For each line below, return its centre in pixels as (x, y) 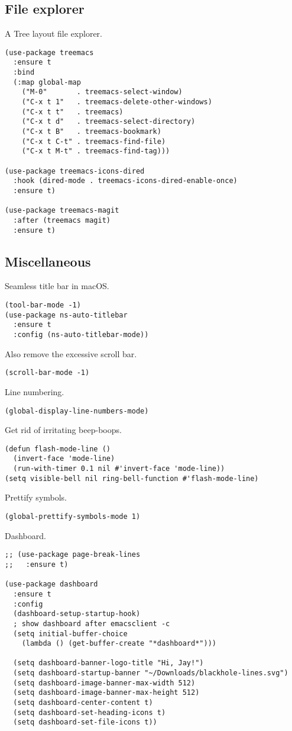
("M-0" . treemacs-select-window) (102, 92)
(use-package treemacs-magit (62, 211)
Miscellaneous (48, 261)
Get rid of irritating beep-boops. (63, 430)
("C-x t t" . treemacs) (72, 112)
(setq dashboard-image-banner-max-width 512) (104, 683)
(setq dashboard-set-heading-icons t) (90, 712)
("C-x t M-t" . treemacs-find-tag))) (96, 151)
